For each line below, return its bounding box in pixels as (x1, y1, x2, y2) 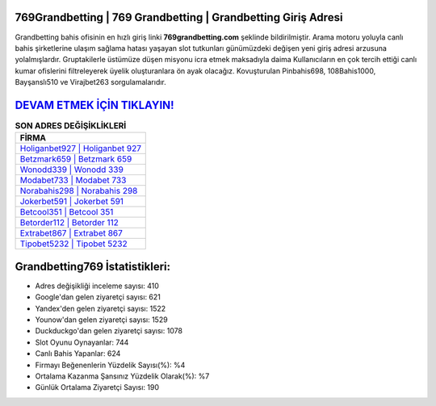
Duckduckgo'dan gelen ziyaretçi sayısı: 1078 (35, 326, 183, 336)
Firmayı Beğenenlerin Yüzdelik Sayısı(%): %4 (35, 360, 186, 370)
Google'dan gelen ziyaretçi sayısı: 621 (35, 292, 161, 302)
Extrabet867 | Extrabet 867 (19, 228, 123, 239)
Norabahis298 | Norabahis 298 (19, 186, 138, 197)
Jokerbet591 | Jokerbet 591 (19, 196, 124, 207)
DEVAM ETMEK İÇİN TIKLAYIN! (15, 98, 174, 112)
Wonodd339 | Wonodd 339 (19, 164, 124, 175)
